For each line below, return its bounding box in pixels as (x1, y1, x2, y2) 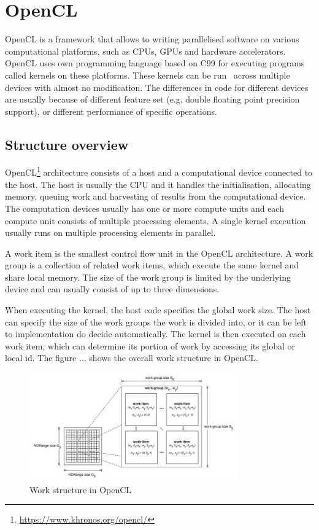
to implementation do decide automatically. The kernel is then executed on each (5, 327, 306, 340)
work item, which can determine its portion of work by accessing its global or (5, 339, 295, 352)
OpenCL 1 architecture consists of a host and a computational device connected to (5, 164, 313, 179)
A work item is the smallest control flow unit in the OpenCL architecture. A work (5, 246, 313, 259)
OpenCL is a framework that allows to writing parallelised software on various (5, 33, 299, 45)
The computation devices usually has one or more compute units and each (5, 201, 284, 214)
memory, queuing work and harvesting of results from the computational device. (5, 190, 306, 203)
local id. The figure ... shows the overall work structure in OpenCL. (5, 351, 258, 364)
